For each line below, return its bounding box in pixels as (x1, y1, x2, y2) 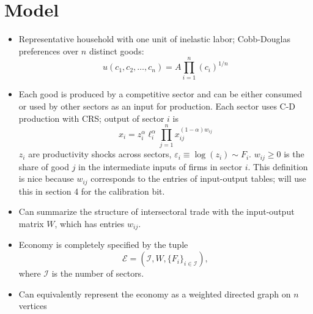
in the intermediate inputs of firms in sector (78, 160, 242, 173)
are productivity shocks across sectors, (28, 148, 172, 160)
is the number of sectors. (51, 267, 144, 280)
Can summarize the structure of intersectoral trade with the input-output (18, 205, 295, 218)
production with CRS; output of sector (18, 111, 164, 124)
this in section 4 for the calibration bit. (18, 184, 165, 197)
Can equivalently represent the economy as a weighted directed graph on (18, 287, 291, 300)
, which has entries (54, 217, 125, 230)
